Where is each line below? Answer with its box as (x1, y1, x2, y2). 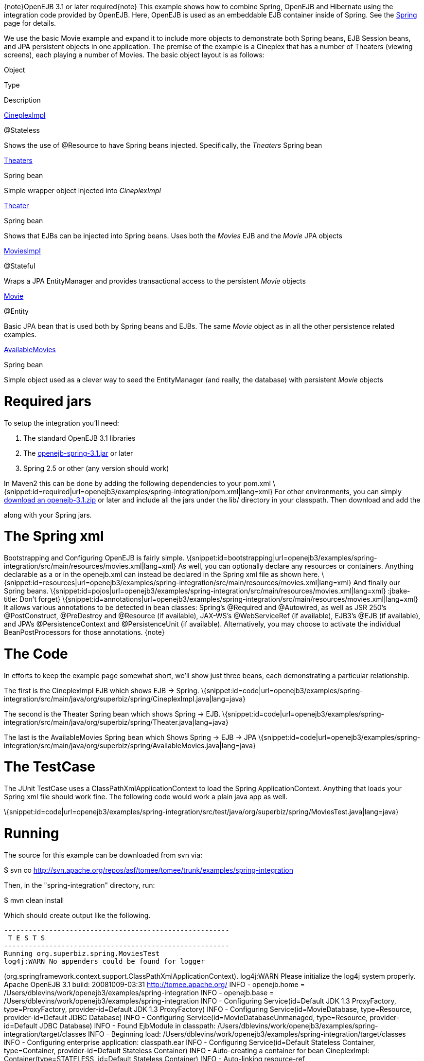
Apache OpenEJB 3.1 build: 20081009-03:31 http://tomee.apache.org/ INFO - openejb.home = (4, 980, 305, 989)
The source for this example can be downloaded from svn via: (4, 850, 203, 859)
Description (4, 96, 41, 104)
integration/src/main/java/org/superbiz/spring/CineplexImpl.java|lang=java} (4, 694, 246, 703)
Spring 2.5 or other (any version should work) (23, 464, 169, 472)
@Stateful (4, 262, 35, 270)
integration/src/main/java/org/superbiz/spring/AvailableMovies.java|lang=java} (4, 741, 256, 750)
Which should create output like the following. (4, 911, 151, 919)
